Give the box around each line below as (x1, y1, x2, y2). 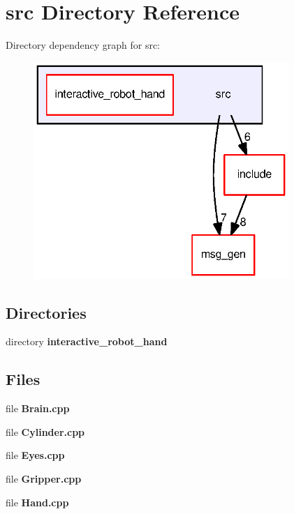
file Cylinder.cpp (6, 424, 85, 439)
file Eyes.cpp (6, 448, 65, 462)
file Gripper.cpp (6, 471, 82, 485)
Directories (6, 301, 87, 323)
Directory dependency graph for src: (6, 38, 160, 52)
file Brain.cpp (6, 401, 70, 416)
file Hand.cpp (6, 494, 69, 509)
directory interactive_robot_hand (6, 334, 168, 349)
